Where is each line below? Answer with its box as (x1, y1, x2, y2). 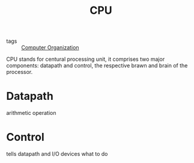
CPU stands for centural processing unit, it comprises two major (6, 55, 165, 63)
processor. (6, 69, 33, 76)
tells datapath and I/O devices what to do (6, 150, 108, 158)
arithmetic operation (6, 109, 56, 117)
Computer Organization (21, 44, 79, 51)
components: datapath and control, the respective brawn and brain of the (6, 62, 188, 69)
